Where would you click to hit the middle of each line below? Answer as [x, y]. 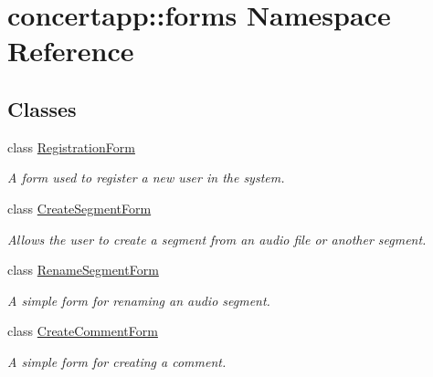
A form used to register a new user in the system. [146, 178]
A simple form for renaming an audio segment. [139, 300]
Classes [42, 108]
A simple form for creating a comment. [117, 361]
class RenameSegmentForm [83, 270]
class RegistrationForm [71, 147]
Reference [71, 51]
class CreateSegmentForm [79, 208]
